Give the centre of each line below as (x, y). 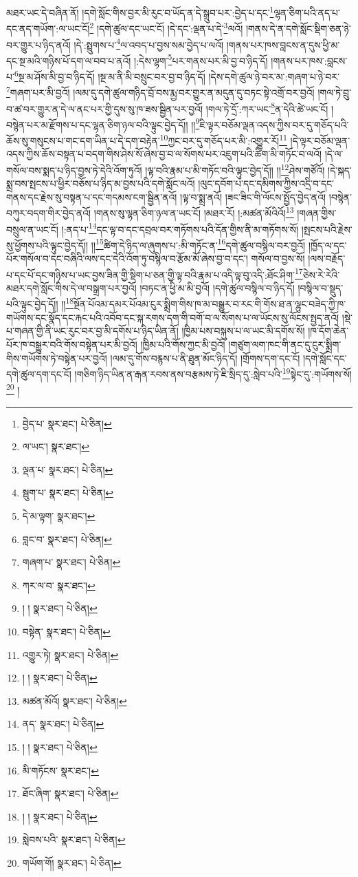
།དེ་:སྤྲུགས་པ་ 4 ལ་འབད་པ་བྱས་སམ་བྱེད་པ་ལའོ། (149, 43)
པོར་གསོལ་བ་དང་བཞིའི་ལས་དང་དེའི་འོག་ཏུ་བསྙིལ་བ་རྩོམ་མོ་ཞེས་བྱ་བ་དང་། (127, 258)
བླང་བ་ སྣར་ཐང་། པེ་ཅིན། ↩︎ (67, 539)
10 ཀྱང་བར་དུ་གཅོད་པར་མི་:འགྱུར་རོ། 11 (223, 139)
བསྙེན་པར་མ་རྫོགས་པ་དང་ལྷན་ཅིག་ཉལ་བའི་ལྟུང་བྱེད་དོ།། (97, 124)
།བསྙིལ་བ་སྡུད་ (321, 287)
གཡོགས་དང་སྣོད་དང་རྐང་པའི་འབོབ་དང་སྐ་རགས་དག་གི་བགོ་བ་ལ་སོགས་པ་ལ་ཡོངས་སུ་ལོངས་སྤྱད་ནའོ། (173, 317)
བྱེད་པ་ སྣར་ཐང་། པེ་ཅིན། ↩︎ (67, 423)
